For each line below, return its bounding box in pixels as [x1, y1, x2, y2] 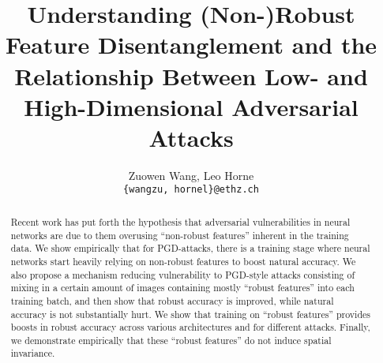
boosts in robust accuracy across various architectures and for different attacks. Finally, [10, 320, 370, 334]
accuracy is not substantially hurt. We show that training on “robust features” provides [10, 307, 370, 320]
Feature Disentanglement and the [5, 28, 377, 61]
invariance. [10, 346, 55, 360]
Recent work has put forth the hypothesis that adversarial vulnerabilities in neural [10, 215, 351, 228]
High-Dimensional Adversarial [24, 90, 359, 122]
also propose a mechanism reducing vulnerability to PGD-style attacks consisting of [10, 268, 355, 281]
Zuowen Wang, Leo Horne [128, 167, 254, 183]
